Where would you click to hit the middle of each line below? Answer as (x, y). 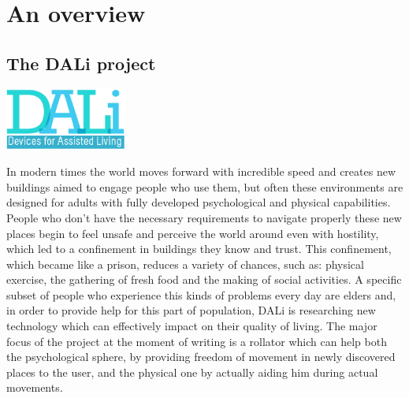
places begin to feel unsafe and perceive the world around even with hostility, (193, 233)
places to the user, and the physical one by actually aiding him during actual (192, 372)
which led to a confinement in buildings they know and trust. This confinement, (199, 249)
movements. (35, 387)
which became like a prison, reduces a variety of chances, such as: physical (185, 264)
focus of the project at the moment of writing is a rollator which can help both (197, 341)
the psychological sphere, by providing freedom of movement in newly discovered (201, 357)
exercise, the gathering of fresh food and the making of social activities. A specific (204, 279)
